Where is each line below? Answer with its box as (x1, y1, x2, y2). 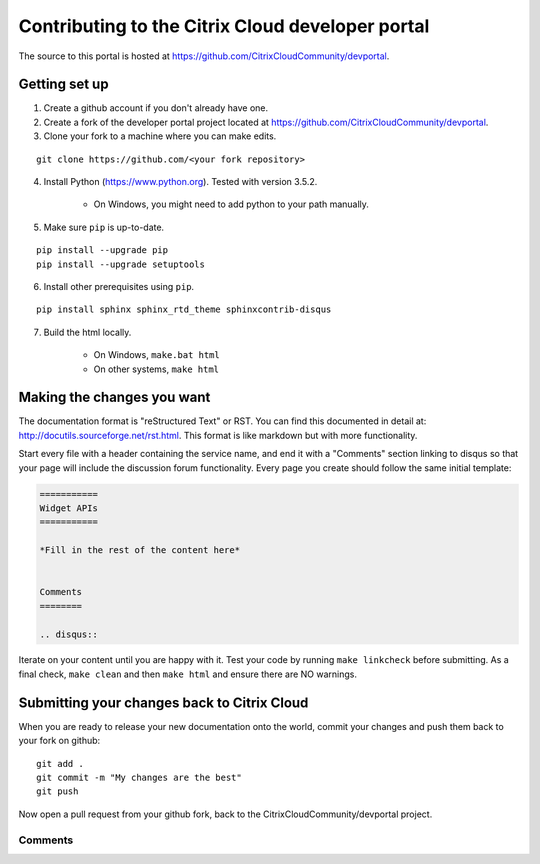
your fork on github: (18, 735, 101, 747)
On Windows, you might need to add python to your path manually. (93, 198, 370, 210)
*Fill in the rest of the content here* (39, 545, 240, 556)
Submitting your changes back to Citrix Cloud (18, 694, 309, 711)
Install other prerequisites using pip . (43, 280, 195, 292)
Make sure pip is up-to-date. (43, 221, 165, 233)
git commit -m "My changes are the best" (36, 771, 242, 783)
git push (36, 786, 79, 797)
